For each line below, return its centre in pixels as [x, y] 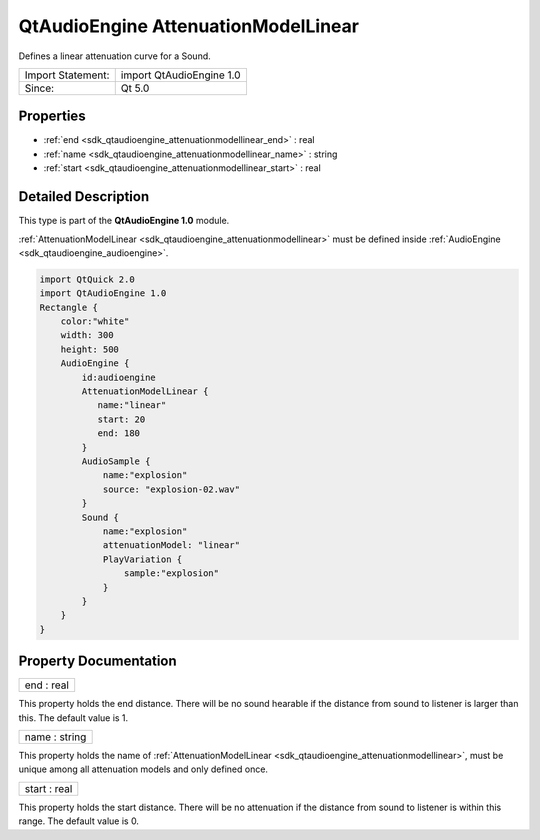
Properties [52, 116]
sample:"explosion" [171, 573]
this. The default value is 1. [73, 717]
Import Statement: [67, 75]
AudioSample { [116, 461]
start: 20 [121, 419]
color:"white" [95, 321]
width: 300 [87, 335]
